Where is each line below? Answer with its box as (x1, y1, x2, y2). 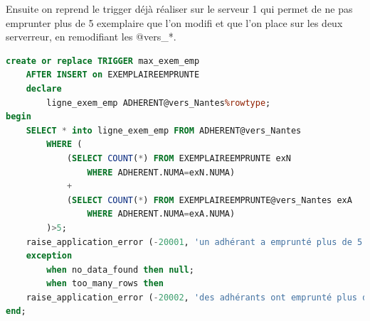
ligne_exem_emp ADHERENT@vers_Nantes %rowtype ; (46, 97, 271, 108)
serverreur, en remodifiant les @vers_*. (6, 29, 176, 44)
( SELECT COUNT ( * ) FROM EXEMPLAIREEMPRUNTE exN (66, 153, 291, 163)
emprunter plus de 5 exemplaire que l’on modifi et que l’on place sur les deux (6, 15, 343, 30)
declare (26, 83, 62, 94)
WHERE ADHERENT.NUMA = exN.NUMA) (87, 167, 236, 178)
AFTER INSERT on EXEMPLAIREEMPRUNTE (26, 70, 200, 80)
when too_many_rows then (46, 278, 164, 289)
